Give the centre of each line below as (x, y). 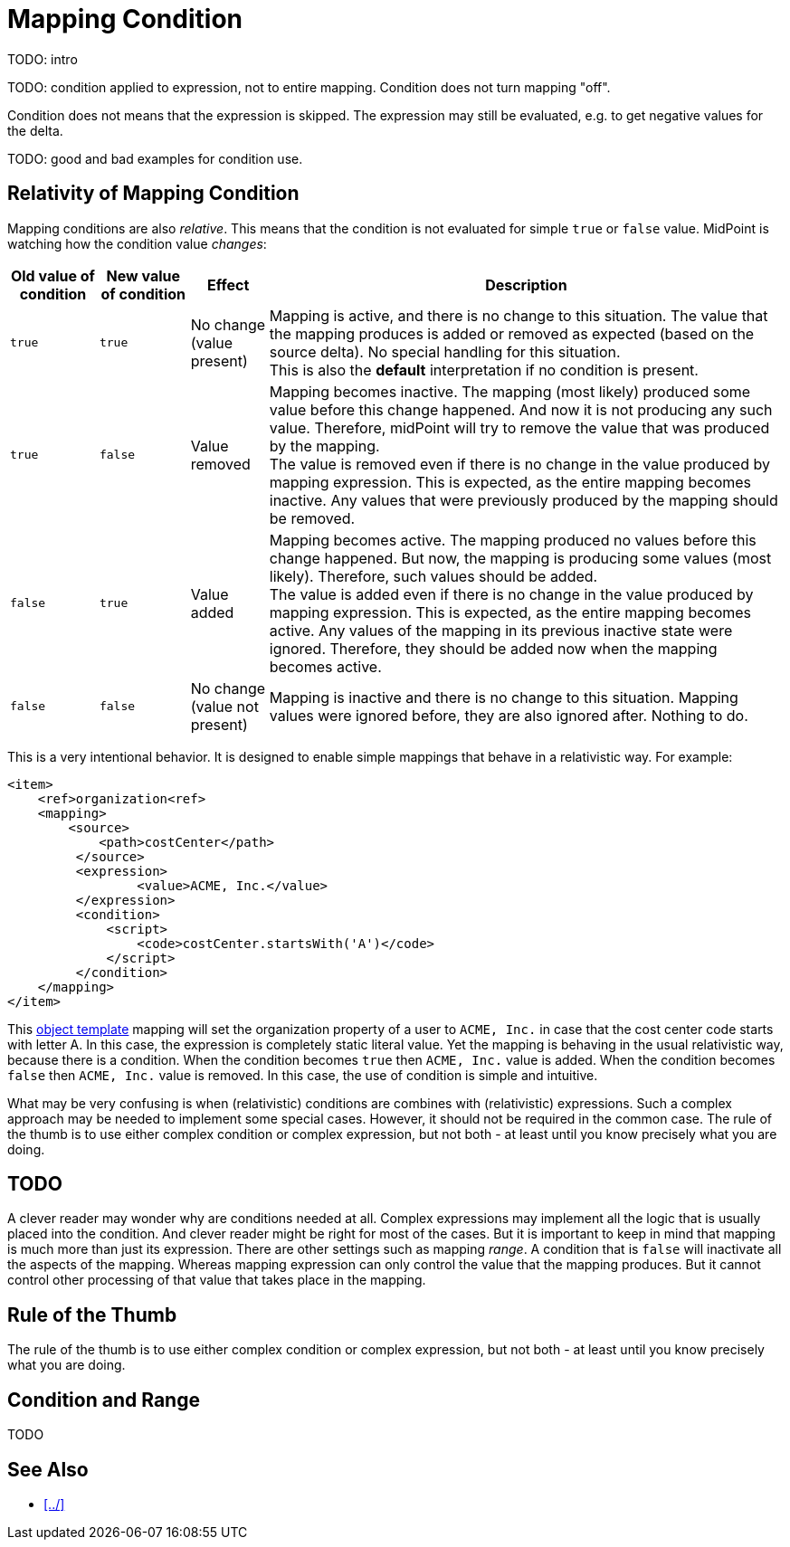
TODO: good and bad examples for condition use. (155, 158)
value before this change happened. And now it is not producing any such (521, 409)
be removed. (312, 518)
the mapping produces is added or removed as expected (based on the (512, 333)
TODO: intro (43, 59)
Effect (228, 285)
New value (143, 275)
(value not (224, 706)
